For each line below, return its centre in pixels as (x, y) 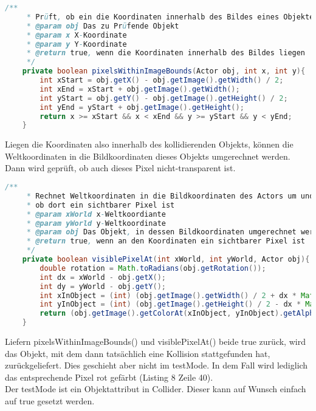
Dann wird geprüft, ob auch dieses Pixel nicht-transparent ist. (120, 168)
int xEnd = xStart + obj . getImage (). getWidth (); (140, 89)
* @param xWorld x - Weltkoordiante (96, 214)
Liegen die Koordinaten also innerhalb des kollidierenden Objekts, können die (149, 144)
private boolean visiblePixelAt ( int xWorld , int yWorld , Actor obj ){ (166, 260)
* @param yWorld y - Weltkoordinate (96, 223)
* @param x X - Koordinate (77, 35)
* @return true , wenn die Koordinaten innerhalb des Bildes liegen (166, 53)
